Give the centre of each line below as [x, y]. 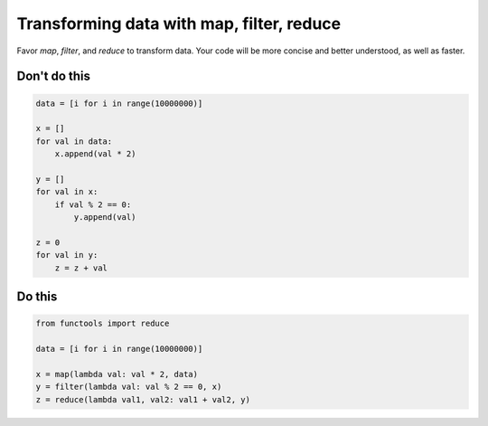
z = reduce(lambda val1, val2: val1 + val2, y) [143, 399]
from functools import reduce [103, 324]
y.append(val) [105, 218]
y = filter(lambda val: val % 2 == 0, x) [129, 387]
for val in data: [74, 141]
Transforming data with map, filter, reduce [179, 24]
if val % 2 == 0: [93, 204]
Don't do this [53, 76]
